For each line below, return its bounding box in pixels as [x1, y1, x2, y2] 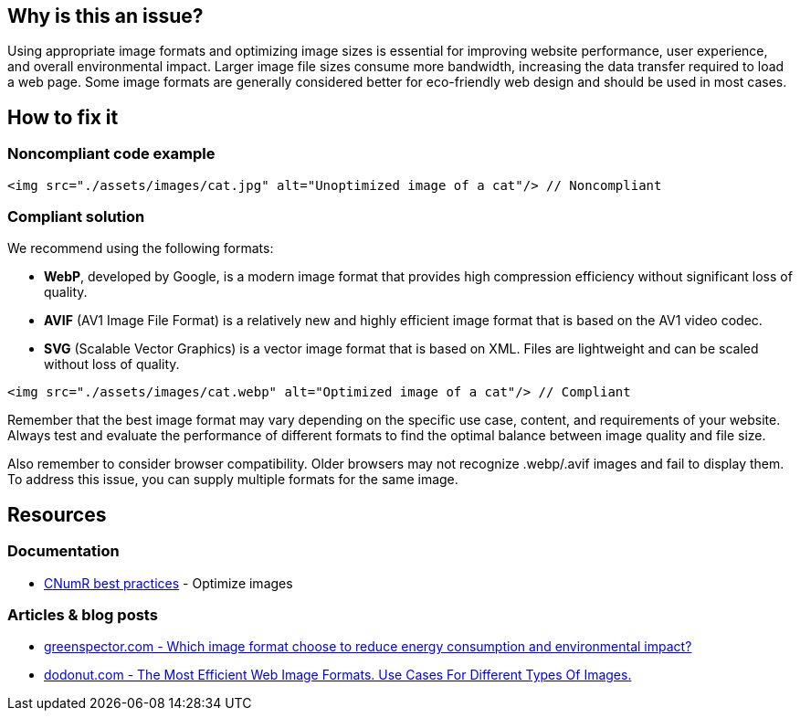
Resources [7, 502, 107, 526]
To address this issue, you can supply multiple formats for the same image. [7, 471, 458, 488]
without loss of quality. [44, 356, 180, 373]
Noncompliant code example [7, 144, 216, 164]
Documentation [7, 542, 120, 561]
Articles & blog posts [7, 605, 158, 624]
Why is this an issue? [7, 5, 204, 27]
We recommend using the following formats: [7, 240, 274, 257]
